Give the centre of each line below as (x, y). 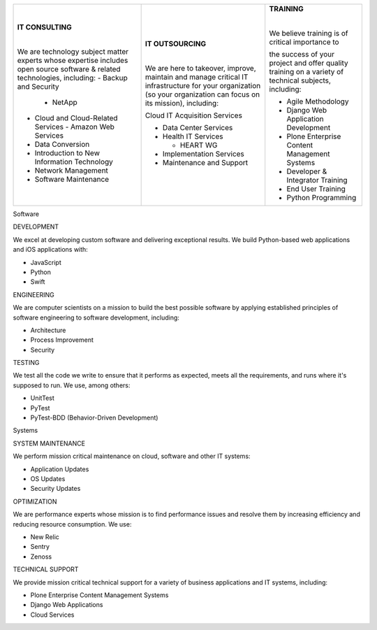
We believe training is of (309, 33)
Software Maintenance (72, 179)
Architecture (48, 330)
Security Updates (56, 489)
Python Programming (321, 198)
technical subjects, (300, 80)
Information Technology (74, 162)
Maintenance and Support (205, 163)
